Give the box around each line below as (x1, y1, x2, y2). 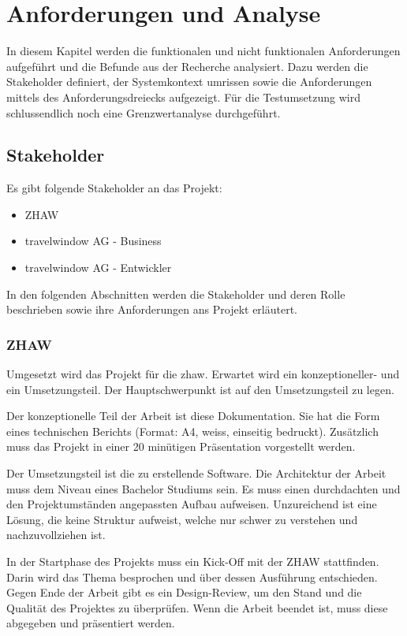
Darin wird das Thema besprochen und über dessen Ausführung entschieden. (6, 568, 378, 585)
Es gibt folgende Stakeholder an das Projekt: (6, 180, 222, 196)
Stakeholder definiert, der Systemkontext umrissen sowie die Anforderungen (6, 73, 372, 90)
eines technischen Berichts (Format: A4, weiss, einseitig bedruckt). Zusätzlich (6, 422, 379, 439)
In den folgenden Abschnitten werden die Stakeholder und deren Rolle (6, 285, 345, 302)
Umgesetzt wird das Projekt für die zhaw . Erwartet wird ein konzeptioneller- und (6, 366, 400, 382)
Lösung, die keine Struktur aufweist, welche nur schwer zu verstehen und (6, 511, 358, 527)
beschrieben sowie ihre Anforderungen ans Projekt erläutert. (6, 301, 298, 318)
